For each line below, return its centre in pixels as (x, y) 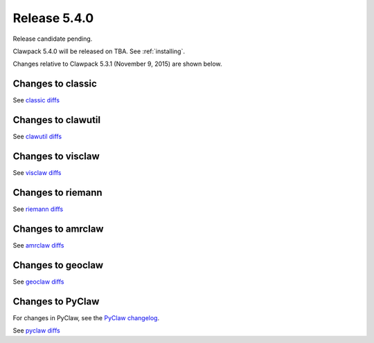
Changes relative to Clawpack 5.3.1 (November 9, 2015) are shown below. (117, 64)
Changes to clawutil (56, 120)
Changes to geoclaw (58, 265)
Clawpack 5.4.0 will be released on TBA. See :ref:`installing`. (99, 51)
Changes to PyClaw (56, 301)
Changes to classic (55, 84)
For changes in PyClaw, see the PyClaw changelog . (86, 317)
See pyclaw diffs (36, 331)
